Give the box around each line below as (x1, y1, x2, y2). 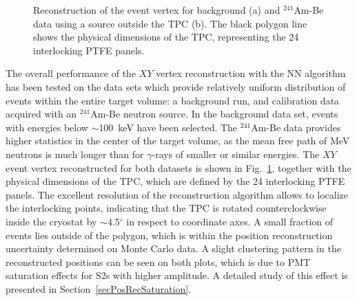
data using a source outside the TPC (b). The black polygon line (33, 16, 307, 30)
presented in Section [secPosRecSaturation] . (6, 281, 192, 296)
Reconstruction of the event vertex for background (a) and (33, 3, 280, 16)
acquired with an (6, 107, 77, 121)
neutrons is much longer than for (6, 146, 144, 161)
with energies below (6, 120, 88, 134)
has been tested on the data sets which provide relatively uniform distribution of (6, 79, 346, 93)
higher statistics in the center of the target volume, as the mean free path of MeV (6, 133, 350, 148)
